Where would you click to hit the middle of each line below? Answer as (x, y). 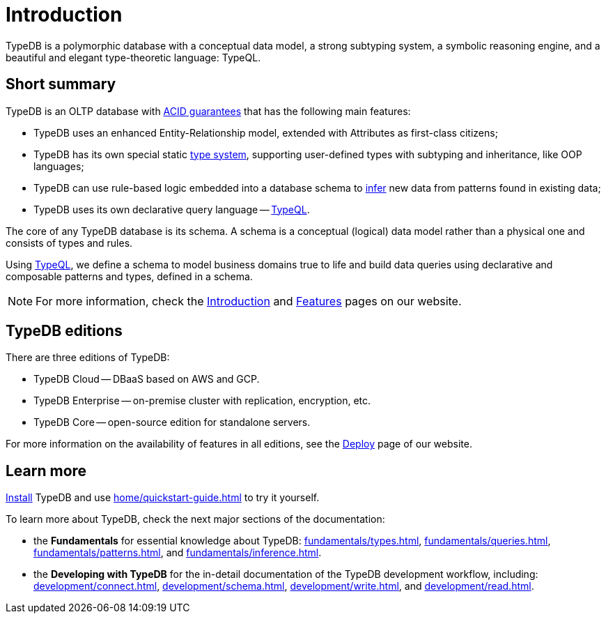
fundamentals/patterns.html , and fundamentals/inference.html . (178, 553)
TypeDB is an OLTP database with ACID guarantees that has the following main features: (208, 111)
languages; (59, 166)
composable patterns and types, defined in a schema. (129, 276)
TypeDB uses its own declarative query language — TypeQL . (172, 209)
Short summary (61, 84)
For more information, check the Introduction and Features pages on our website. (249, 301)
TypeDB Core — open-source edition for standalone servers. (172, 422)
